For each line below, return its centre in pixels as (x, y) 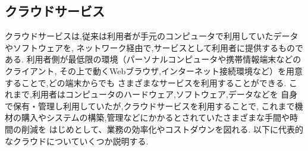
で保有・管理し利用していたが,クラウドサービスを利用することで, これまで (150, 106)
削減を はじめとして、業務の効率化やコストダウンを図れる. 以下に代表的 (162, 129)
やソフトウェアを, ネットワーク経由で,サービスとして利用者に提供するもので (154, 47)
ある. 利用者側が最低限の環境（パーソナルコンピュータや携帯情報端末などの (153, 59)
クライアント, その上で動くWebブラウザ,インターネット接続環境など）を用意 (154, 70)
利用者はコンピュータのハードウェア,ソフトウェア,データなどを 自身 (165, 94)
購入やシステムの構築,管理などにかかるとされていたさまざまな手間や (155, 117)
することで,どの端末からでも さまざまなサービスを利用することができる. (146, 82)
